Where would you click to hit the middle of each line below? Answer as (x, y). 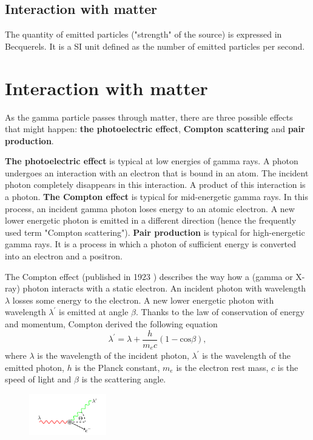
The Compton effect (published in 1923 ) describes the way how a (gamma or (149, 276)
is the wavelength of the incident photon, (113, 355)
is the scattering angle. (124, 379)
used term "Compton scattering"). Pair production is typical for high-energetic (155, 232)
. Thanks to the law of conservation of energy (220, 312)
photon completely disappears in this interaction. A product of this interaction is (155, 185)
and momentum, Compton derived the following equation (111, 324)
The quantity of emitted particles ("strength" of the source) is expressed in (143, 34)
